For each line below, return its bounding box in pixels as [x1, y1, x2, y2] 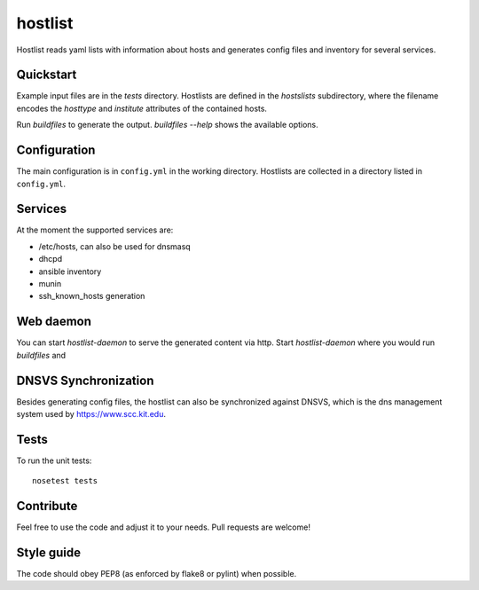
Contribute [16, 499, 78, 514]
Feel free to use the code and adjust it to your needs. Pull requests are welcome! [16, 522, 310, 532]
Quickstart [16, 67, 77, 83]
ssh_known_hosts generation [38, 291, 145, 302]
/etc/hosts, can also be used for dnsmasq [38, 240, 191, 252]
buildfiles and [16, 350, 67, 360]
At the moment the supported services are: [16, 224, 174, 235]
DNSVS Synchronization [16, 373, 154, 388]
